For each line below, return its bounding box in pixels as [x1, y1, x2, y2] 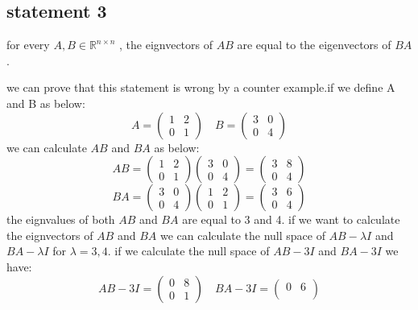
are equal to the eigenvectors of [237, 36, 391, 53]
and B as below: [6, 94, 85, 111]
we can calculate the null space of [159, 226, 325, 243]
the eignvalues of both [6, 211, 115, 228]
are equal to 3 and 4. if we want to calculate [182, 211, 400, 228]
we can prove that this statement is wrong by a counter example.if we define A [6, 79, 395, 96]
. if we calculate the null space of [107, 242, 270, 259]
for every [6, 36, 50, 53]
